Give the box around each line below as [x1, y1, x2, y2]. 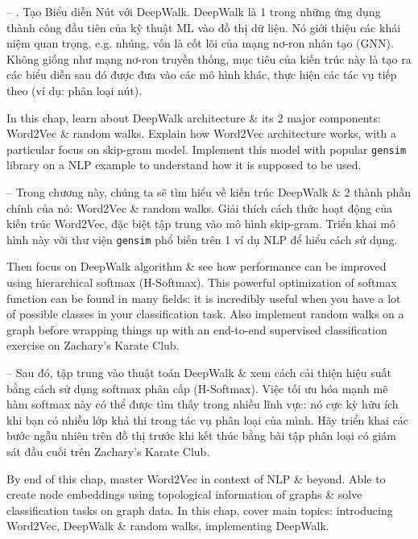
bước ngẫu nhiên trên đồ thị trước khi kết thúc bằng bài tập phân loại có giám [6, 427, 396, 444]
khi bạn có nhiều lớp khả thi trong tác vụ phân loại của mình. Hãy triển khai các [6, 411, 409, 428]
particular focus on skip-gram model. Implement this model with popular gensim [6, 140, 407, 157]
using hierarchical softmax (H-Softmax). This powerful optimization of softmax [6, 274, 397, 291]
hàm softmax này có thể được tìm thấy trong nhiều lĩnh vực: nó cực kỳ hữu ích [6, 396, 399, 413]
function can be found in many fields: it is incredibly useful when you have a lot [6, 289, 401, 306]
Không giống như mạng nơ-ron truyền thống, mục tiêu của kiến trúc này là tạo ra [6, 50, 412, 67]
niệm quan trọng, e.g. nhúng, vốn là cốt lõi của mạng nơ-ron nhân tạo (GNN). [6, 35, 394, 52]
